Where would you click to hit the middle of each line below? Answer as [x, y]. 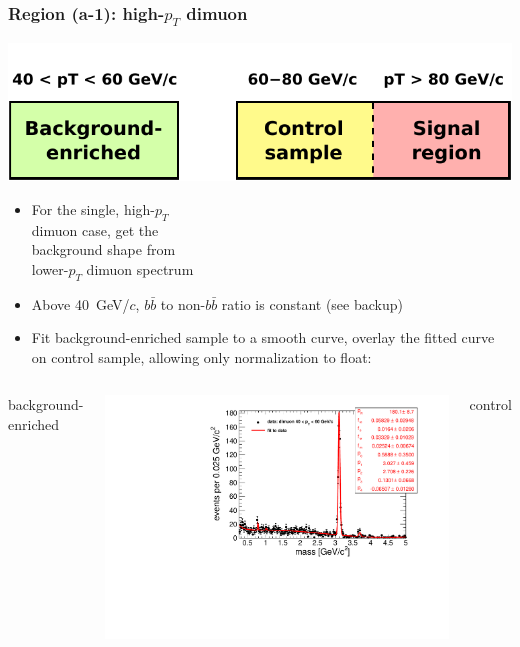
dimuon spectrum [140, 268]
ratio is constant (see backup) [312, 303]
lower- [50, 268]
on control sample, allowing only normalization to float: [201, 356]
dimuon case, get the [95, 229]
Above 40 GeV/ [80, 303]
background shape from [103, 249]
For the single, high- [93, 208]
